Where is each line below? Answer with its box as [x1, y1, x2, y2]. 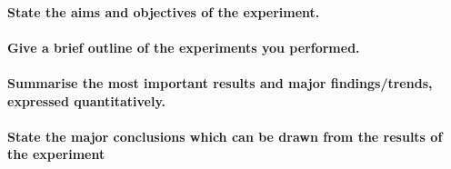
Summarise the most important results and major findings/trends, [7, 73, 433, 92]
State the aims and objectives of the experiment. [7, 2, 320, 21]
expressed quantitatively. [7, 91, 166, 110]
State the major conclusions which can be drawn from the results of [7, 126, 443, 145]
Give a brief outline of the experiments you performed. [7, 37, 360, 56]
